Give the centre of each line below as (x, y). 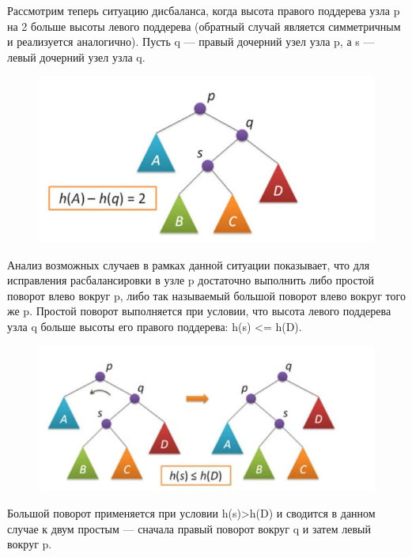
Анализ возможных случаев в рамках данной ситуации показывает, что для (189, 264)
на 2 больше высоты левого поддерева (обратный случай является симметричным (204, 26)
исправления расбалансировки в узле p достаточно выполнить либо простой (191, 280)
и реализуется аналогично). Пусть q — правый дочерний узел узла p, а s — (191, 41)
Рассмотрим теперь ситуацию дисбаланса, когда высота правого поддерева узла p (204, 10)
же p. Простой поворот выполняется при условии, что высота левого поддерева (199, 311)
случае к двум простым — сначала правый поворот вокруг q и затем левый (189, 528)
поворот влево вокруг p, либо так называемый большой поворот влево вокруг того (206, 295)
